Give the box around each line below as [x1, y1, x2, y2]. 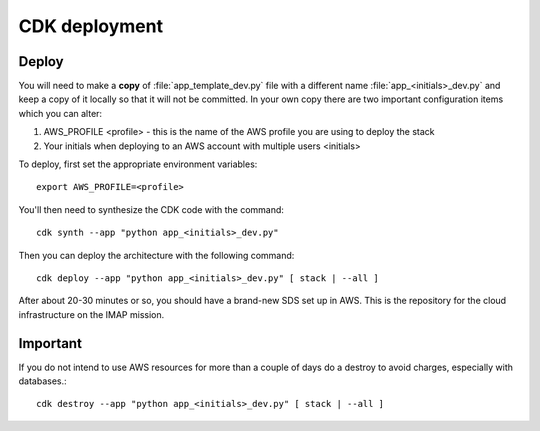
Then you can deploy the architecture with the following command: [18, 249, 295, 261]
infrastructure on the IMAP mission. [18, 308, 165, 320]
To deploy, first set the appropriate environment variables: [18, 158, 258, 170]
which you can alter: [18, 107, 103, 119]
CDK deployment [18, 15, 164, 37]
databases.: [18, 375, 67, 387]
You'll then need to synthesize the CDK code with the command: [18, 203, 285, 215]
